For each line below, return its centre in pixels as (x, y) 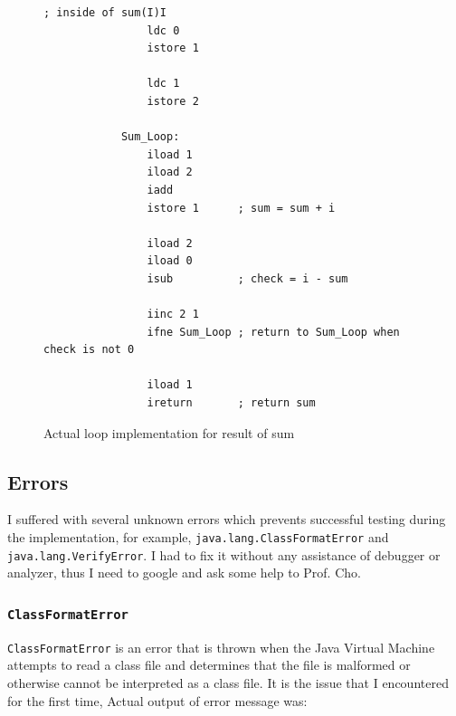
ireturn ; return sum (231, 403)
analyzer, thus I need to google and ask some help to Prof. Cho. (184, 573)
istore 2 (173, 101)
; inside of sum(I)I (105, 13)
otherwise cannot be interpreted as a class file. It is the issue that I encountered (228, 682)
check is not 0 (89, 350)
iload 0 (170, 261)
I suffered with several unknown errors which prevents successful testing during (227, 519)
